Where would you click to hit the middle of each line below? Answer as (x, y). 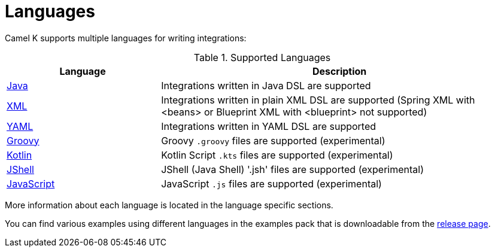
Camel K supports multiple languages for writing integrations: (126, 38)
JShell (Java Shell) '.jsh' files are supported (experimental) (292, 169)
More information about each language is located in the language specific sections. (169, 205)
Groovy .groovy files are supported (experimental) (273, 140)
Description (339, 71)
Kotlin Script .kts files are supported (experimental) (277, 155)
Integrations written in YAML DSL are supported (269, 126)
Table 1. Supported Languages (262, 57)
